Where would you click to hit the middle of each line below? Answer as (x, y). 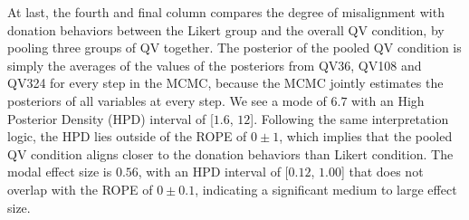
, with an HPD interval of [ (213, 172)
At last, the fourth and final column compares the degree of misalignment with (226, 12)
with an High (388, 100)
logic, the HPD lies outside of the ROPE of (127, 136)
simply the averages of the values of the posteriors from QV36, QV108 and (215, 65)
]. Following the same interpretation (349, 118)
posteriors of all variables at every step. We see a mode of (167, 100)
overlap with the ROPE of (80, 189)
